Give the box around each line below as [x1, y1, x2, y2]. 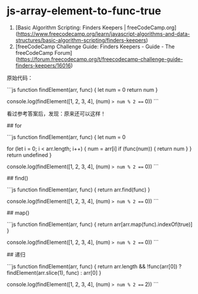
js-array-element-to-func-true [7, 4, 161, 18]
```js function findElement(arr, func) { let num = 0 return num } [7, 86, 158, 93]
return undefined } [7, 151, 52, 159]
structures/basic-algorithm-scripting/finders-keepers [15, 36, 146, 44]
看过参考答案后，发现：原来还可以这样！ [7, 110, 106, 117]
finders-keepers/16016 [15, 61, 71, 69]
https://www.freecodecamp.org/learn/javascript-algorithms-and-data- [17, 30, 190, 37]
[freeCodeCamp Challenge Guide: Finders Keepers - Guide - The [15, 43, 175, 50]
